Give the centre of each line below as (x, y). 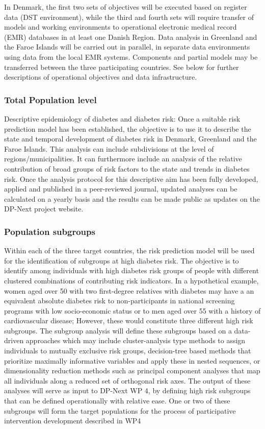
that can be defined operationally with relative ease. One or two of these (117, 401)
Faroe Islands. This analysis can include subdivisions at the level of (109, 148)
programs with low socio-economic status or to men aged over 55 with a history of (132, 310)
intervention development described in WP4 (73, 421)
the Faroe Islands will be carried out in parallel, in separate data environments (127, 47)
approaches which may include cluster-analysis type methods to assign (136, 340)
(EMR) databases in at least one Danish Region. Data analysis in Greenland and (131, 37)
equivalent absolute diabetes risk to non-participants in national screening (120, 301)
